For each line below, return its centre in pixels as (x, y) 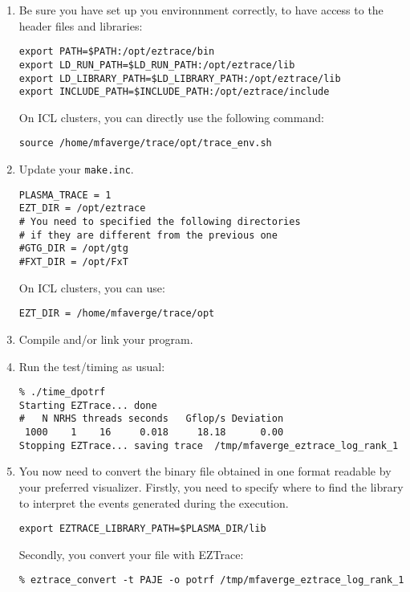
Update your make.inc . (76, 169)
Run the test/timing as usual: (92, 366)
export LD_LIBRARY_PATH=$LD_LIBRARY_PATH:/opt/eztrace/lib (180, 78)
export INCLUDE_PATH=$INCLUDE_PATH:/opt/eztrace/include (174, 92)
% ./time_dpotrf (62, 392)
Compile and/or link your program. (106, 339)
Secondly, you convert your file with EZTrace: (131, 554)
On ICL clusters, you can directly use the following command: (171, 117)
